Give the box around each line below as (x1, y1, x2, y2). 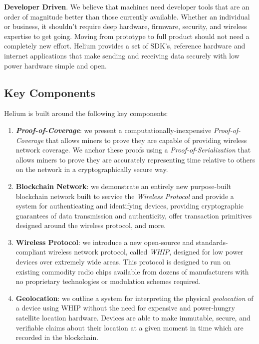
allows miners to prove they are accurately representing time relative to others (15, 154, 256, 164)
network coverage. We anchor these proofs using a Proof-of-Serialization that (15, 144, 251, 155)
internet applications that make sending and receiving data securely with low (4, 50, 240, 60)
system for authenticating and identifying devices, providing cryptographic (15, 200, 244, 211)
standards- (196, 236, 228, 247)
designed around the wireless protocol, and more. (15, 220, 166, 230)
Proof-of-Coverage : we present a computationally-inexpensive (15, 124, 212, 135)
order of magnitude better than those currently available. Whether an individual (4, 11, 250, 21)
